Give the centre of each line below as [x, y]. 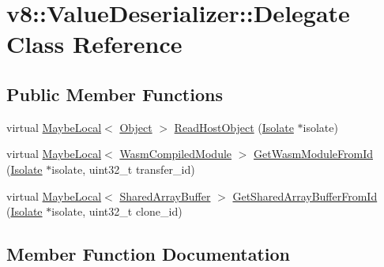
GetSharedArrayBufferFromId [305, 196]
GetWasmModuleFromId [313, 154]
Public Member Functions [115, 94]
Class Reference [94, 44]
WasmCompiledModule [176, 154]
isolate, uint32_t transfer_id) [123, 169]
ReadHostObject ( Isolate [234, 127]
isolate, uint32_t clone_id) [117, 211]
